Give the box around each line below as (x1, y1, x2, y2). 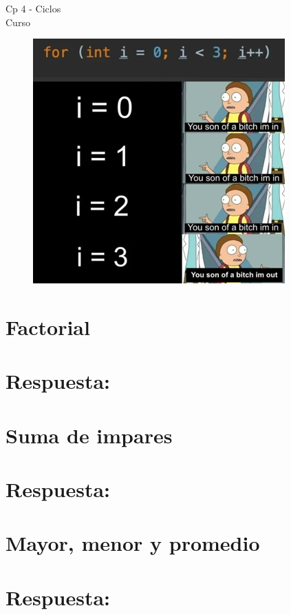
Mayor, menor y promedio (6, 529, 260, 557)
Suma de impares (6, 421, 173, 449)
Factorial (6, 312, 90, 341)
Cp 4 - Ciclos (6, 1, 61, 15)
